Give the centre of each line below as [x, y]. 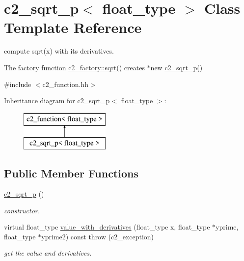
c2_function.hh [65, 84]
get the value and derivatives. [48, 253]
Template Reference [73, 27]
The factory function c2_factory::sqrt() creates [74, 67]
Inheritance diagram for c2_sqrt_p [57, 101]
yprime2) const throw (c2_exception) [98, 236]
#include [18, 84]
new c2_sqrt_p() [176, 67]
